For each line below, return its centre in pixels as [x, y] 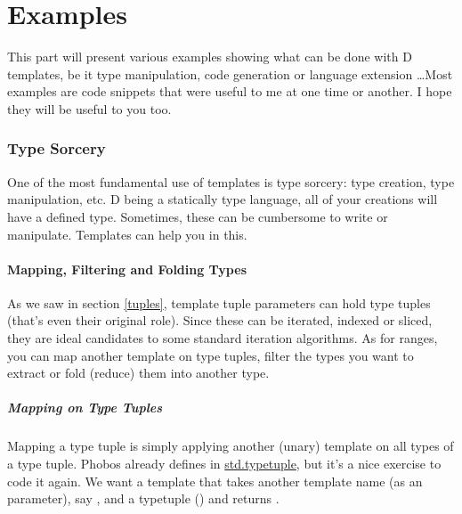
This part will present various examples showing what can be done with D [210, 57]
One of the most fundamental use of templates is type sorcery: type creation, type [231, 181]
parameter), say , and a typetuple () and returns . [143, 498]
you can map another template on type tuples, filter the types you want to [211, 355]
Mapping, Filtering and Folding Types [127, 269]
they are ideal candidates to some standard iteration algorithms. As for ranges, [223, 338]
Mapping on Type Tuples [85, 408]
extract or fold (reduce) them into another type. [138, 373]
